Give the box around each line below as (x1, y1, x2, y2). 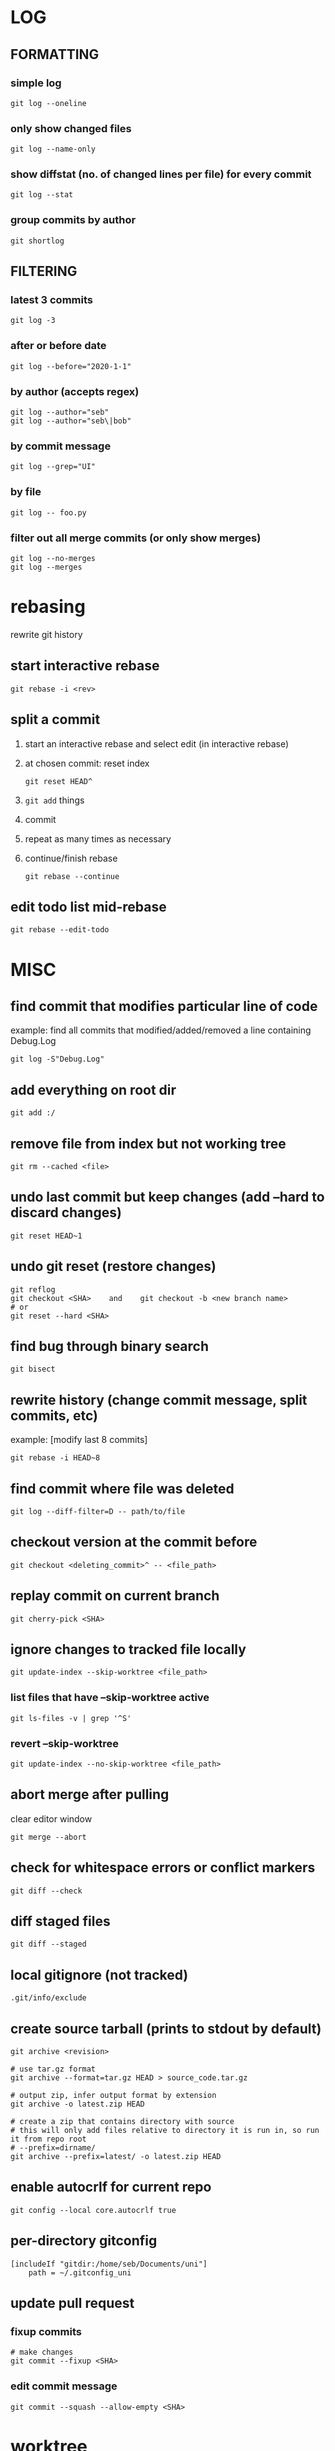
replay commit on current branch (10, 1587, 220, 1605)
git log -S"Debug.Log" (10, 1054, 105, 1065)
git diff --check (10, 1886, 83, 1896)
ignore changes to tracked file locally (10, 1641, 247, 1658)
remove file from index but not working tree (10, 1135, 287, 1152)
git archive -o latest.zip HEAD (10, 2099, 145, 2110)
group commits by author (10, 213, 137, 227)
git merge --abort (10, 1832, 87, 1842)
